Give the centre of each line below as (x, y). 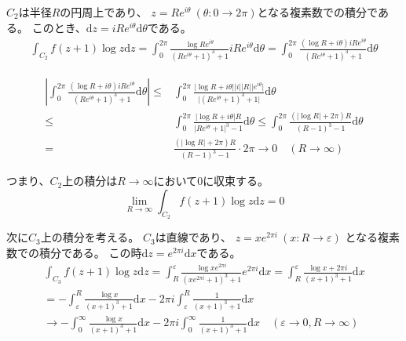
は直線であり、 (193, 237)
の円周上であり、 (104, 12)
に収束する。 (236, 181)
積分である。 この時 (90, 252)
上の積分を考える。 (90, 237)
